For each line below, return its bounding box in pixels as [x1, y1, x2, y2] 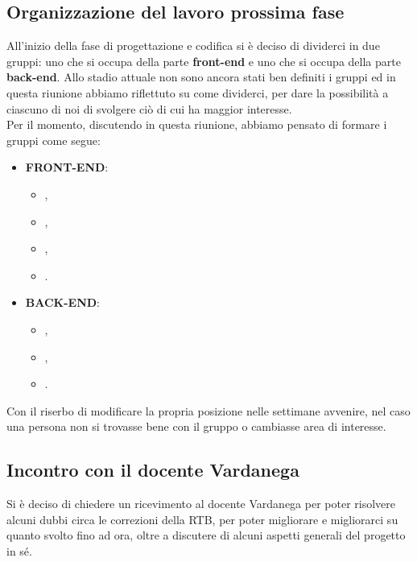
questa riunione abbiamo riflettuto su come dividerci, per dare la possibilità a [6, 84, 389, 101]
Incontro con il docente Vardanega [6, 457, 299, 482]
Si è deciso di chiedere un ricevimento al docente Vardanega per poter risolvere [6, 495, 396, 512]
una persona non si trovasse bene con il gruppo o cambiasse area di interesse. [6, 418, 386, 435]
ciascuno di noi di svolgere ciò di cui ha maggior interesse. [6, 100, 292, 117]
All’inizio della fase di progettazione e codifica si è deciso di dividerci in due [6, 37, 380, 54]
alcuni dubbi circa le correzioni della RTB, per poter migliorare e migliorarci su [6, 510, 398, 527]
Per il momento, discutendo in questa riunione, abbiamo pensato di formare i [6, 116, 387, 133]
